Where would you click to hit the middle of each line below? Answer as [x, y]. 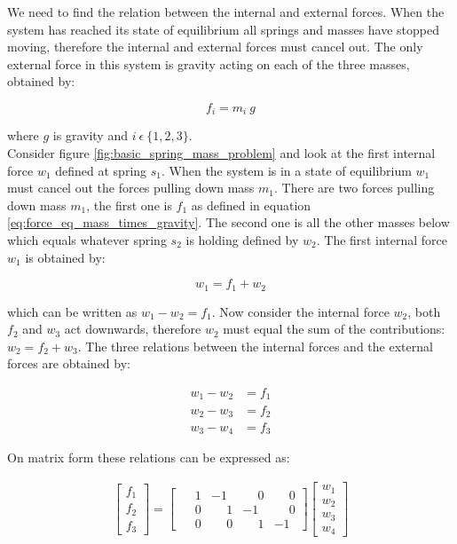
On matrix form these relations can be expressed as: [149, 457]
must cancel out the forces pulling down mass [131, 188]
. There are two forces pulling [355, 188]
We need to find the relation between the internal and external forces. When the [226, 12]
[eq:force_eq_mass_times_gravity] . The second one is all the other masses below [228, 222]
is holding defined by [242, 239]
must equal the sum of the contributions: [334, 329]
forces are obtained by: [69, 363]
